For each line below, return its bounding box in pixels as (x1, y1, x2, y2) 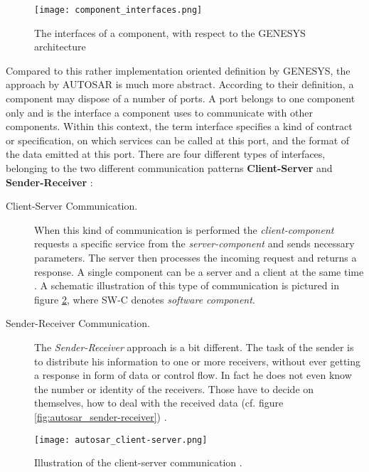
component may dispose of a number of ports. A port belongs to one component (6, 91, 355, 106)
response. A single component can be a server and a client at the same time (34, 264, 364, 279)
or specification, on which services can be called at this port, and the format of (6, 132, 350, 147)
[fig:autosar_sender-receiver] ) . (34, 409, 167, 424)
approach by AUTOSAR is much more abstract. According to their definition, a (6, 77, 354, 92)
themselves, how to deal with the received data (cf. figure (34, 395, 284, 410)
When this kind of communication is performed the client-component (34, 222, 334, 237)
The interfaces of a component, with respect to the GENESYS (34, 25, 306, 40)
